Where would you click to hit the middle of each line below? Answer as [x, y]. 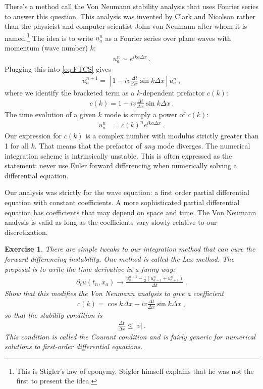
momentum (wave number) [46, 48]
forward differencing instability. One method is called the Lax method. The [119, 259]
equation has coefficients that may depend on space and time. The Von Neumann [130, 212]
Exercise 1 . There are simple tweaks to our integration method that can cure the [130, 249]
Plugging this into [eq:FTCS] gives [58, 69]
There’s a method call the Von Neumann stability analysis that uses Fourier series [132, 6]
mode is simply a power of [145, 114]
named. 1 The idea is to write [49, 37]
